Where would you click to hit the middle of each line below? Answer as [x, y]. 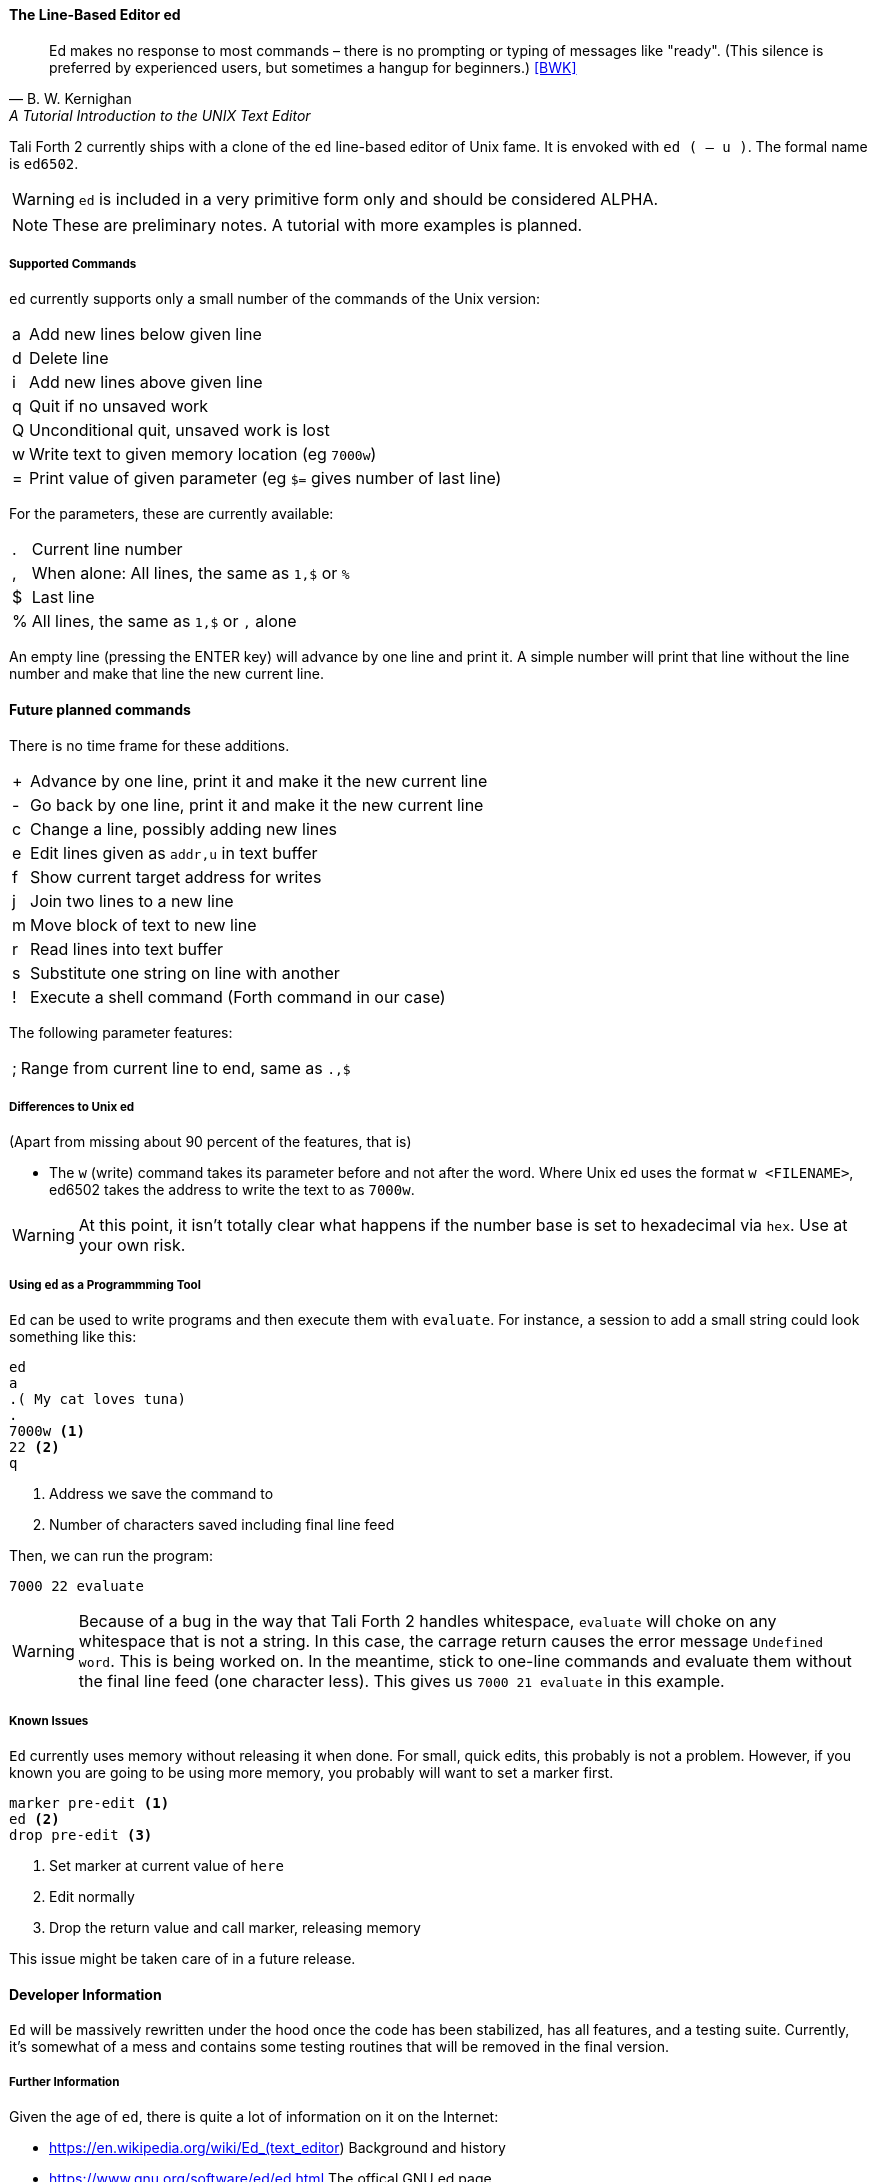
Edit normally [92, 1896]
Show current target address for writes [176, 876]
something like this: [73, 1337]
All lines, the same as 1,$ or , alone [164, 621]
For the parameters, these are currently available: [171, 514]
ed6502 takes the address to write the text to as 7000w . [232, 1190]
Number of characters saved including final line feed [222, 1525]
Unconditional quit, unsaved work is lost [179, 430]
